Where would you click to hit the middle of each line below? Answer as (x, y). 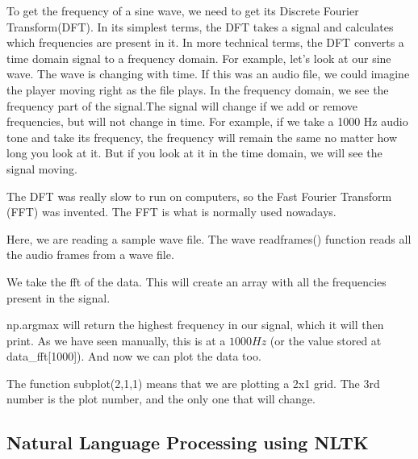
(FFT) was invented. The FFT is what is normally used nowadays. (171, 212)
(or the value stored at (326, 340)
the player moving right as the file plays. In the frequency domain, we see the (198, 89)
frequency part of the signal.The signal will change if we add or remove (182, 105)
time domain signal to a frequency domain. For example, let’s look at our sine (199, 58)
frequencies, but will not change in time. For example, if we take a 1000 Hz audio (207, 121)
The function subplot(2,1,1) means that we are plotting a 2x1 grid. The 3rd (193, 383)
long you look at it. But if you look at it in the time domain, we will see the (194, 153)
